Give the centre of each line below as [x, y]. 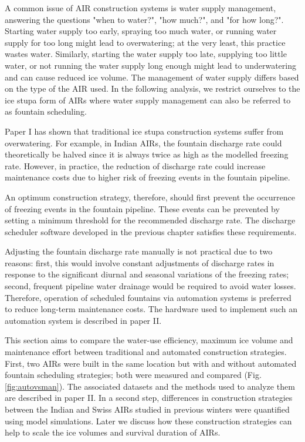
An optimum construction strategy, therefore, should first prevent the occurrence [150, 197]
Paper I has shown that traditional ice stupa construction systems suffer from [144, 131]
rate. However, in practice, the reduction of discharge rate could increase [135, 165]
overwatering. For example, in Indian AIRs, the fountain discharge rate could [143, 143]
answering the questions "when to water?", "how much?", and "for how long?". [144, 19]
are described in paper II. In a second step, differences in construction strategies [149, 398]
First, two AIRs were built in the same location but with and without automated [151, 363]
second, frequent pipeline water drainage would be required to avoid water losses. [150, 286]
